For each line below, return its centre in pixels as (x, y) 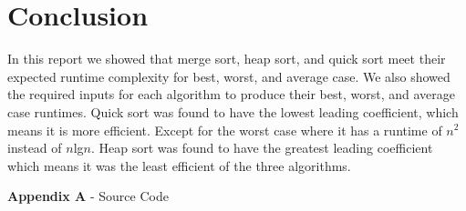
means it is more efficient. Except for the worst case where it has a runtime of (225, 130)
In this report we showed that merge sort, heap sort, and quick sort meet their (227, 59)
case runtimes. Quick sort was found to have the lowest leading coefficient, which (233, 111)
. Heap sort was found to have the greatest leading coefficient (262, 148)
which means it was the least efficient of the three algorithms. (179, 165)
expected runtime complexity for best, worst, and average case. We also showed (229, 76)
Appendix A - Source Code (88, 196)
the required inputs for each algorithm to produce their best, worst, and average (231, 94)
